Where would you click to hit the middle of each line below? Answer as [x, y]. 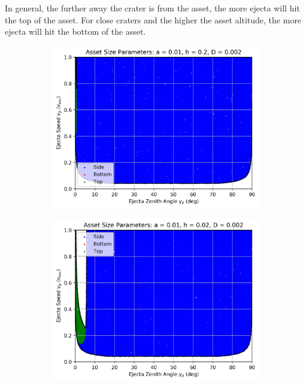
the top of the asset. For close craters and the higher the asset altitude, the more [153, 19]
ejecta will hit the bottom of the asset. [75, 31]
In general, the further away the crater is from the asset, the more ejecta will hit [152, 8]
